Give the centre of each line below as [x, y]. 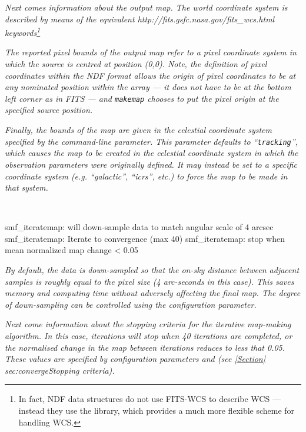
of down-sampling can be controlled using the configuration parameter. [131, 304]
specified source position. [49, 110]
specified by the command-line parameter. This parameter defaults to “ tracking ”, [151, 141]
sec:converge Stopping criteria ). [60, 370]
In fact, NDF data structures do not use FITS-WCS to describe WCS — [149, 399]
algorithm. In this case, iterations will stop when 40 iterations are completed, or [149, 336]
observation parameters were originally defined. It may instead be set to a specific [151, 164]
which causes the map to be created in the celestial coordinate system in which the [152, 153]
